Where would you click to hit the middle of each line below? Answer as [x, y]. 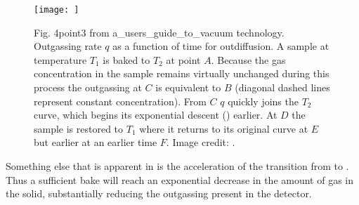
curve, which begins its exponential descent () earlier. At [156, 115]
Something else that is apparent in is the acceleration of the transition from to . [177, 166]
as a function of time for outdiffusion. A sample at [221, 46]
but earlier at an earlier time [96, 142]
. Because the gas [248, 59]
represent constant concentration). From [120, 101]
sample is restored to [79, 128]
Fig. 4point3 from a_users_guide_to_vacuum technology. [159, 32]
